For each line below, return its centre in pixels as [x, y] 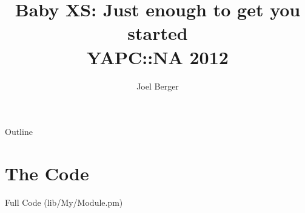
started [158, 33]
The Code [47, 173]
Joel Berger [158, 86]
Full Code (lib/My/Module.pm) [64, 202]
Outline [19, 132]
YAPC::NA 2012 [158, 57]
